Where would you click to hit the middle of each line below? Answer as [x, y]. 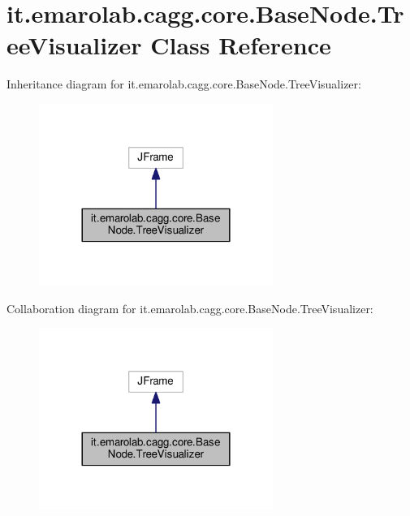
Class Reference [241, 45]
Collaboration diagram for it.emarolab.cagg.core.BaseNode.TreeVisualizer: [190, 308]
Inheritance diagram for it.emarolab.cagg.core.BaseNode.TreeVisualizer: [184, 84]
